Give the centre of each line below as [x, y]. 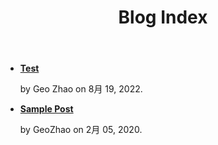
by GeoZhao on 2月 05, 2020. [81, 130]
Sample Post [46, 109]
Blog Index [163, 17]
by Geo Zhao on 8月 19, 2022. [81, 89]
